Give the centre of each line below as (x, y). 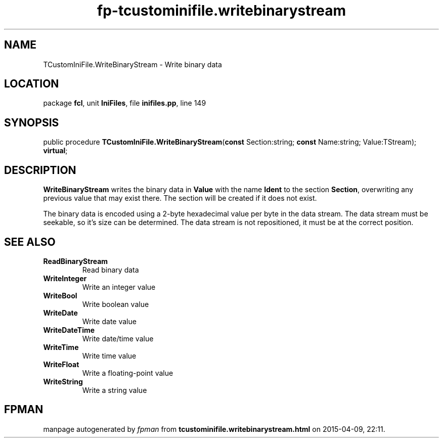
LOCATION (32, 84)
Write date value (109, 321)
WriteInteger (65, 278)
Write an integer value (119, 287)
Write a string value (115, 390)
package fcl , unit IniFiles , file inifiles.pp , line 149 (125, 103)
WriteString (63, 381)
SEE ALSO (30, 242)
